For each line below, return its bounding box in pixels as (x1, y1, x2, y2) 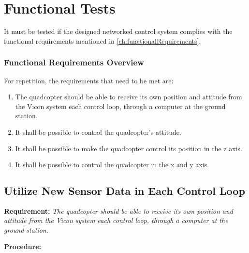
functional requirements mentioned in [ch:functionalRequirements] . (4, 35, 201, 46)
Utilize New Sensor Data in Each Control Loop (4, 183, 245, 198)
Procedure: (4, 241, 42, 251)
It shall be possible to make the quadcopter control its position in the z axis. (15, 143, 242, 153)
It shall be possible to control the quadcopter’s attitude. (15, 126, 181, 137)
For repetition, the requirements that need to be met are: (4, 75, 174, 85)
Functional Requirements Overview (4, 56, 144, 68)
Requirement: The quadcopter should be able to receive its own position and (4, 206, 234, 216)
